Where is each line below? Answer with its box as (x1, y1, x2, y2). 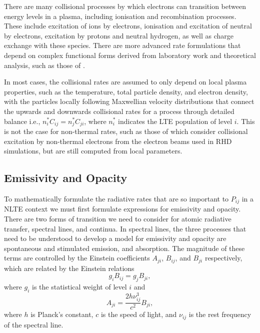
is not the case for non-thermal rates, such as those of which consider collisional (4, 125, 248, 136)
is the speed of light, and (100, 309, 177, 319)
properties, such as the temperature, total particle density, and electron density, (4, 86, 248, 96)
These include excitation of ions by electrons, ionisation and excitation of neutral (4, 20, 252, 31)
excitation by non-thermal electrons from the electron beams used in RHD (4, 135, 232, 146)
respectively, (204, 252, 242, 263)
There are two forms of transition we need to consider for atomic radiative (4, 213, 231, 224)
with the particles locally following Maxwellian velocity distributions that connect (4, 96, 254, 106)
